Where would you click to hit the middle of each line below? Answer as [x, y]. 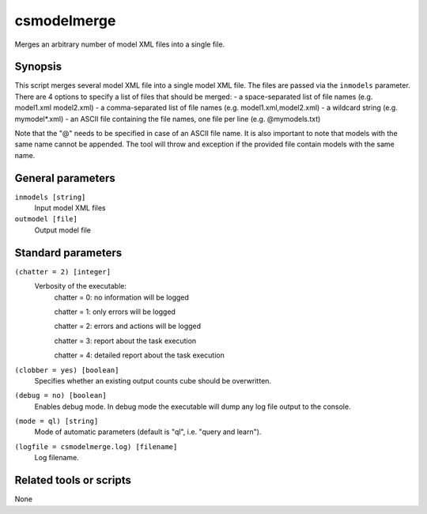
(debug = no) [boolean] [60, 396]
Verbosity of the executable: [80, 286]
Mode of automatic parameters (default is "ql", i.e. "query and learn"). [148, 432]
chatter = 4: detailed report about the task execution [139, 355]
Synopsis [38, 67]
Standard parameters [68, 253]
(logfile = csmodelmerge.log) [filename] [96, 446]
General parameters [65, 178]
